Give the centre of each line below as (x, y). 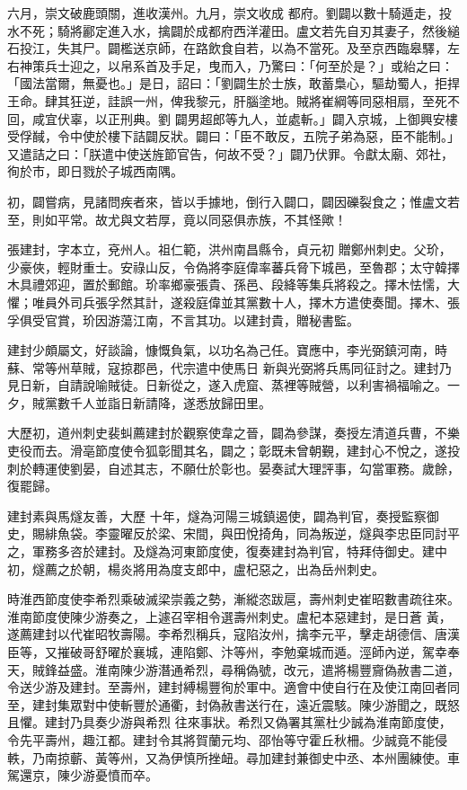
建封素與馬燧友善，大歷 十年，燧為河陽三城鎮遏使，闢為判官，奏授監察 (217, 515)
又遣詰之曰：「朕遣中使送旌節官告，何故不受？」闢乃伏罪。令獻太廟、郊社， (230, 153)
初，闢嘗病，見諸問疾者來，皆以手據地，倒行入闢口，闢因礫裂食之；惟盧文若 (233, 201)
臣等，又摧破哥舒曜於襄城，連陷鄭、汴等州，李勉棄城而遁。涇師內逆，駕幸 (227, 652)
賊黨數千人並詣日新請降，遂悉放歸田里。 (151, 402)
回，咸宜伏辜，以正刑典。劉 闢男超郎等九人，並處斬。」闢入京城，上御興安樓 (233, 118)
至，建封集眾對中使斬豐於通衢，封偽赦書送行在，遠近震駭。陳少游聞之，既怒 (233, 704)
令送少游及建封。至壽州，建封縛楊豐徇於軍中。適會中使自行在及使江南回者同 (233, 687)
